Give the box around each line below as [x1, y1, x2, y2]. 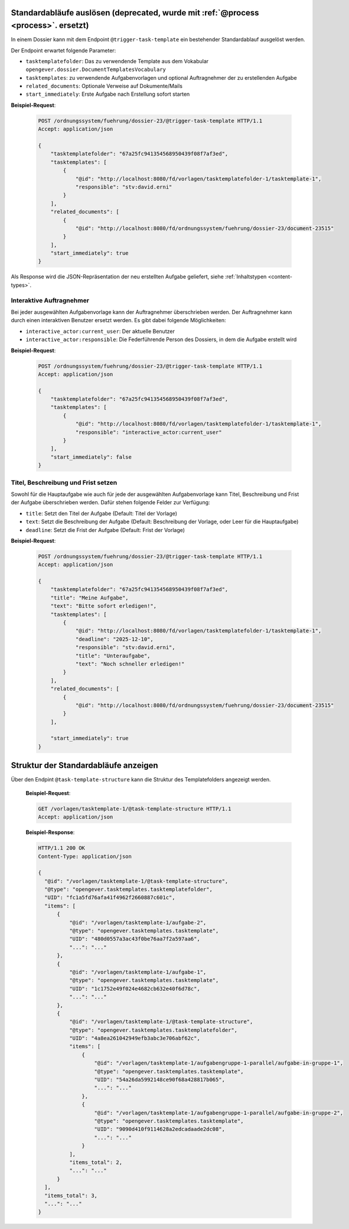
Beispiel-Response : [25, 829, 75, 836]
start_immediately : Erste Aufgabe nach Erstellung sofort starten [25, 90, 190, 98]
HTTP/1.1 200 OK [38, 845, 86, 851]
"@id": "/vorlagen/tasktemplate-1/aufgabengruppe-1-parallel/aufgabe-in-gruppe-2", [94, 1109, 344, 1116]
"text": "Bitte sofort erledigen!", [50, 603, 156, 609]
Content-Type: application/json [38, 853, 132, 860]
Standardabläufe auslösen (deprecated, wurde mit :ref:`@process [11, 8, 259, 18]
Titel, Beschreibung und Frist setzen [11, 478, 118, 487]
